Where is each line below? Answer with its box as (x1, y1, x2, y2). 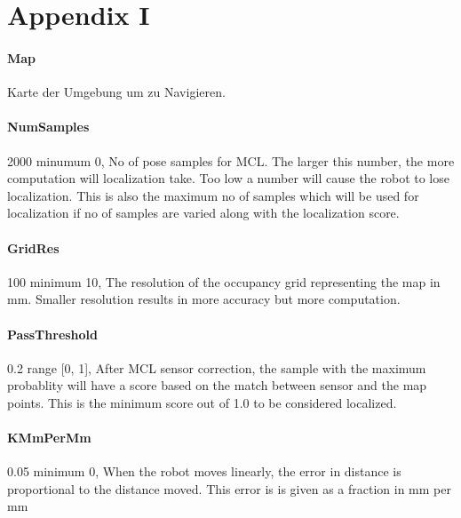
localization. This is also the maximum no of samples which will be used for (7, 186, 419, 204)
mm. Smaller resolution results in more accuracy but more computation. (7, 290, 401, 308)
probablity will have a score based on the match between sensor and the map (7, 376, 427, 394)
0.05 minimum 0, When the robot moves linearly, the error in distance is (7, 462, 401, 481)
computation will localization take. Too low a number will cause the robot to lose (7, 169, 449, 187)
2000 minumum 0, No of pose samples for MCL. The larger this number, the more (7, 151, 455, 170)
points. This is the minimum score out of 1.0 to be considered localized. (7, 393, 397, 411)
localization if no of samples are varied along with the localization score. (7, 203, 400, 222)
